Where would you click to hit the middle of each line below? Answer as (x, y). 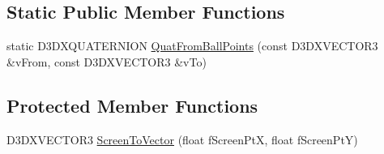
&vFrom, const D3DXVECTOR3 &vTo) (107, 61)
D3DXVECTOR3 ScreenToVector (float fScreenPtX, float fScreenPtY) (182, 139)
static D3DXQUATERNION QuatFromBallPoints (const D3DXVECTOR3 (192, 46)
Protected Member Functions (132, 105)
